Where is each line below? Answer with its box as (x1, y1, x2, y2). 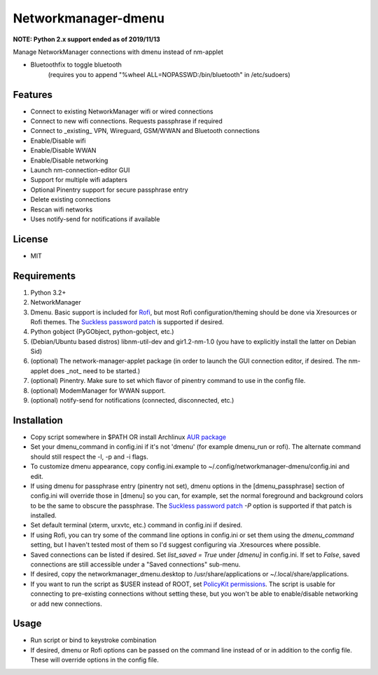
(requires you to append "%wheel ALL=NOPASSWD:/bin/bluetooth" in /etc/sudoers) (48, 70, 290, 78)
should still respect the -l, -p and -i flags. (30, 452, 148, 461)
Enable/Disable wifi (30, 137, 86, 145)
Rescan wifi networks (30, 205, 93, 214)
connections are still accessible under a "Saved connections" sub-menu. (30, 560, 241, 569)
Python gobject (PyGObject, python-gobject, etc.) (30, 328, 174, 336)
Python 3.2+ (30, 288, 66, 297)
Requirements (13, 270, 76, 281)
